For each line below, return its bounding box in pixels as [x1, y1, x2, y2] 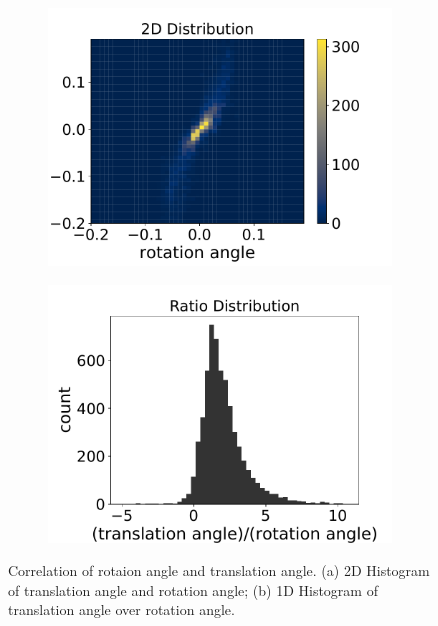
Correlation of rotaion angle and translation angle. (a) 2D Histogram [8, 560, 430, 581]
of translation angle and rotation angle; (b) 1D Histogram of [8, 579, 378, 600]
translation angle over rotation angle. [8, 599, 235, 620]
